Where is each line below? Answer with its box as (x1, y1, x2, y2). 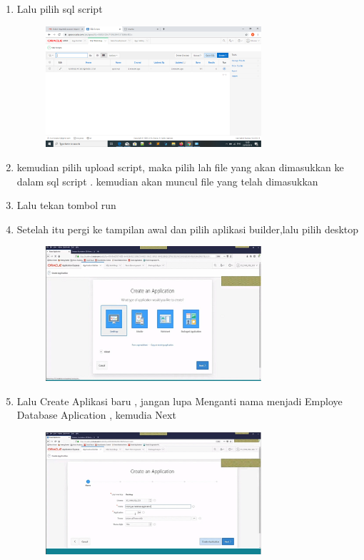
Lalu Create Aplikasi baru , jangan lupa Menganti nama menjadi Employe (16, 393, 343, 408)
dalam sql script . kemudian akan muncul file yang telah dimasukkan (16, 173, 318, 188)
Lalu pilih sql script (16, 1, 103, 16)
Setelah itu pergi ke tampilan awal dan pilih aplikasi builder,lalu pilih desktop (16, 221, 359, 236)
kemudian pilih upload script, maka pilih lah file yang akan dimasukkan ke (16, 159, 344, 174)
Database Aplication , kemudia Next (16, 407, 176, 422)
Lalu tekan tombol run (16, 198, 116, 213)
